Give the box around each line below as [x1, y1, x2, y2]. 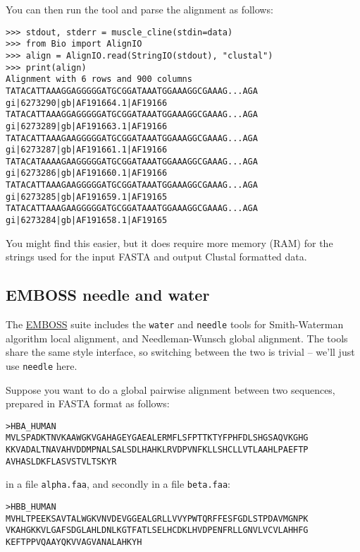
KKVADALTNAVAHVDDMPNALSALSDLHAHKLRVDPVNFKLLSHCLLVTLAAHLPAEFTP [6, 445, 309, 455]
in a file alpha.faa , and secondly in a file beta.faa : [6, 476, 230, 491]
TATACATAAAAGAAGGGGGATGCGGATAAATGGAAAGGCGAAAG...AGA [6, 156, 258, 167]
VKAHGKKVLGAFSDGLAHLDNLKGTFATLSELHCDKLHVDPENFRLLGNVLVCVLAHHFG [6, 525, 309, 536]
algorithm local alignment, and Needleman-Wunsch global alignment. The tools [6, 330, 348, 345]
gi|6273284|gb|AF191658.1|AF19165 [6, 215, 168, 226]
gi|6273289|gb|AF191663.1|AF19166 [6, 121, 168, 131]
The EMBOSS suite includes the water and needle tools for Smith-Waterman [6, 317, 344, 332]
